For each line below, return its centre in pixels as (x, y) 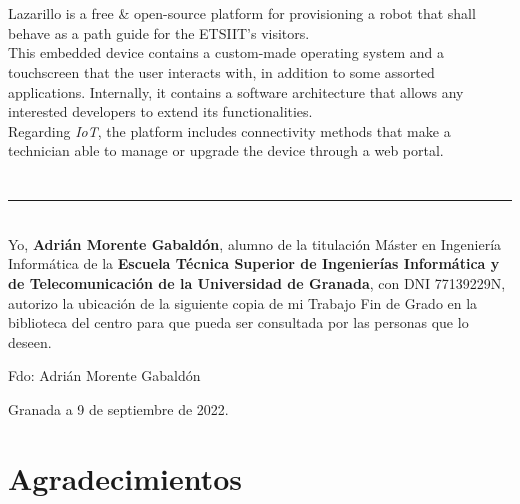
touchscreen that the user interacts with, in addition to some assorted (221, 71)
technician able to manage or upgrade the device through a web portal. (226, 150)
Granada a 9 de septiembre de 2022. (118, 408)
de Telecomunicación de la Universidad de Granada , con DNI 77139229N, (257, 282)
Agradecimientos (125, 477)
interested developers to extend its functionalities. (160, 111)
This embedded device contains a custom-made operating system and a (226, 52)
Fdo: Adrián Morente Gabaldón (104, 375)
